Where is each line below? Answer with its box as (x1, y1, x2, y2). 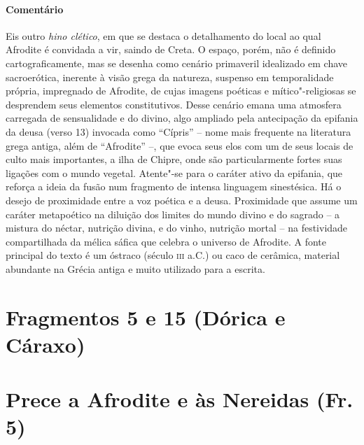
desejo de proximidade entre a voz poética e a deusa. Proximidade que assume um (6, 192, 358, 207)
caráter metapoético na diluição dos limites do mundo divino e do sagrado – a (6, 206, 340, 221)
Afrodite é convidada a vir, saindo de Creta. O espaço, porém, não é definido (6, 42, 336, 57)
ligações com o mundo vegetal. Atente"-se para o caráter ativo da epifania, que (6, 165, 343, 180)
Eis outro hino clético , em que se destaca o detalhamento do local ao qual (6, 28, 321, 43)
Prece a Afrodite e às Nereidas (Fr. (6, 385, 353, 414)
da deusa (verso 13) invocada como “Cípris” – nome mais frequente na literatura (6, 124, 351, 139)
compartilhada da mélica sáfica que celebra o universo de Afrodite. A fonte (6, 234, 327, 248)
